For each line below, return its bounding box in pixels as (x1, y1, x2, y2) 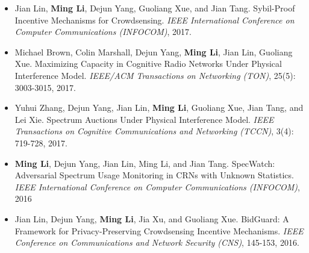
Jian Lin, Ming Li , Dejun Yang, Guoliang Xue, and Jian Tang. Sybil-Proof (14, 2, 295, 14)
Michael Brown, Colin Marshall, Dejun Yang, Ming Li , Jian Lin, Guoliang (14, 45, 293, 58)
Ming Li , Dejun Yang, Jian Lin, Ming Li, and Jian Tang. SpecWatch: (14, 157, 275, 169)
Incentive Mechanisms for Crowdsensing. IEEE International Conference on (14, 13, 295, 26)
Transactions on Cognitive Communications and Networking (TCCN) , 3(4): (14, 125, 294, 137)
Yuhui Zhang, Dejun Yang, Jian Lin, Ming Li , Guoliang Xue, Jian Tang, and (14, 101, 304, 114)
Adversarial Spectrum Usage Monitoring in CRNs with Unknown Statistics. (14, 169, 294, 181)
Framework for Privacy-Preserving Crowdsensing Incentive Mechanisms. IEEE (14, 224, 304, 237)
